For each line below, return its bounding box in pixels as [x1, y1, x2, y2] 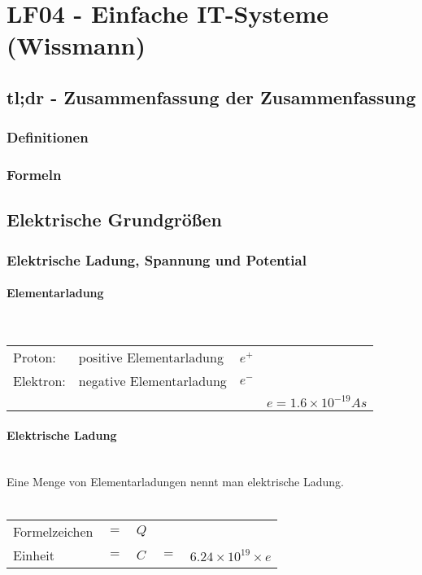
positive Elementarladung [78, 348, 224, 367]
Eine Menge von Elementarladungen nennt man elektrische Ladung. [7, 473, 344, 490]
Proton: [13, 348, 56, 367]
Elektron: [13, 371, 66, 391]
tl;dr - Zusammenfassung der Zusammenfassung [7, 84, 416, 109]
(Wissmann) [7, 29, 146, 62]
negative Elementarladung [78, 371, 227, 391]
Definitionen [7, 127, 89, 147]
